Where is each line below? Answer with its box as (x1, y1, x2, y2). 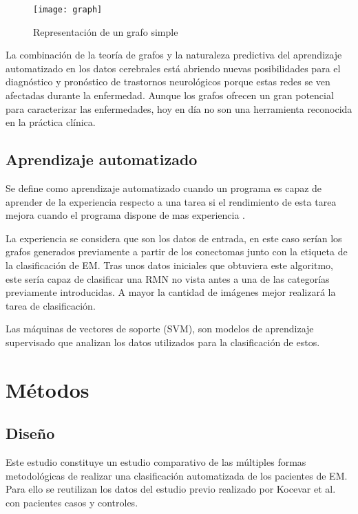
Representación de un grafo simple (33, 24, 178, 39)
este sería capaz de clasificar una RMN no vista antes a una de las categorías (6, 271, 330, 286)
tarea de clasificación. (6, 298, 96, 312)
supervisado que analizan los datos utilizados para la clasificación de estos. (6, 334, 320, 349)
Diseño (6, 422, 55, 444)
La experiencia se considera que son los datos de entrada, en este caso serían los (6, 231, 342, 245)
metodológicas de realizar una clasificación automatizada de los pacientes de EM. (6, 468, 348, 482)
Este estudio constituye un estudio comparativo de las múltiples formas (6, 455, 306, 469)
